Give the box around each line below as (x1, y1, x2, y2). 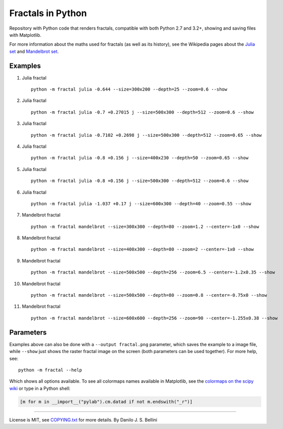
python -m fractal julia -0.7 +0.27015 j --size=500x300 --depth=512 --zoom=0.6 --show (31, 109, 254, 115)
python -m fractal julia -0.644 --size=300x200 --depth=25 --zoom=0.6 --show (31, 87, 228, 93)
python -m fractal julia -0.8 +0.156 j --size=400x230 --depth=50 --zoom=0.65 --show (31, 155, 249, 161)
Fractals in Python (9, 8, 87, 19)
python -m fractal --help (18, 367, 83, 373)
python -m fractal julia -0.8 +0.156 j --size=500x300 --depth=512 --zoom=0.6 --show (31, 178, 249, 184)
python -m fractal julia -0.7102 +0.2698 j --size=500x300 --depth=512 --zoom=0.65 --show (31, 132, 262, 138)
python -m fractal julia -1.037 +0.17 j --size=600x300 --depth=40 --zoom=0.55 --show (31, 201, 251, 206)
